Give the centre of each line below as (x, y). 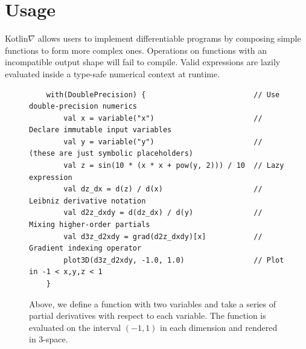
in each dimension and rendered (219, 327)
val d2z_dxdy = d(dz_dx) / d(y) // (163, 213)
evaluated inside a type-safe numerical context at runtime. (113, 73)
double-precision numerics (83, 107)
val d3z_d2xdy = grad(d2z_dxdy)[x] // (163, 236)
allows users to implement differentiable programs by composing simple (169, 38)
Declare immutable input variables (100, 130)
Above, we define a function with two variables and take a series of (152, 303)
